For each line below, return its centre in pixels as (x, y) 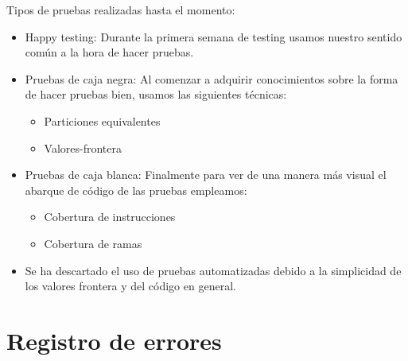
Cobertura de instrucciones (110, 217)
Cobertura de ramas (93, 243)
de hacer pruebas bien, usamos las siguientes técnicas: (156, 94)
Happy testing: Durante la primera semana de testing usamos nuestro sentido (214, 36)
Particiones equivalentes (102, 120)
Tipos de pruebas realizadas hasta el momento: (121, 10)
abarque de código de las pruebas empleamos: (136, 190)
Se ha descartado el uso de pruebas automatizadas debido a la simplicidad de (213, 270)
